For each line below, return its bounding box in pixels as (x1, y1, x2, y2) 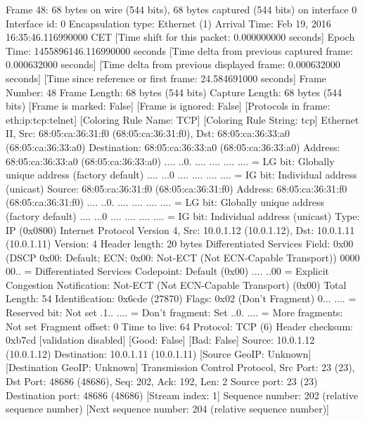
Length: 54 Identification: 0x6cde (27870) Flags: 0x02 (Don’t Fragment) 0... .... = (6, 291, 357, 306)
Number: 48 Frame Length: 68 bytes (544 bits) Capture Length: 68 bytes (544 (6, 84, 342, 99)
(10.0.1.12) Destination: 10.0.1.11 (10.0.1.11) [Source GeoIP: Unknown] (6, 346, 312, 361)
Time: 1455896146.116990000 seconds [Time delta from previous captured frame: (6, 43, 353, 58)
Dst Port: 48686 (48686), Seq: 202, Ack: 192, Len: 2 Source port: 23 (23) (6, 374, 318, 389)
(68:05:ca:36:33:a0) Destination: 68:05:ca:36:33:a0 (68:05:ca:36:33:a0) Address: (6, 139, 340, 154)
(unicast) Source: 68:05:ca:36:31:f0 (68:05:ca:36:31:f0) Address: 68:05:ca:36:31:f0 (6, 181, 347, 195)
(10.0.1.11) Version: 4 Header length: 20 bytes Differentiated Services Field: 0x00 (6, 236, 354, 251)
